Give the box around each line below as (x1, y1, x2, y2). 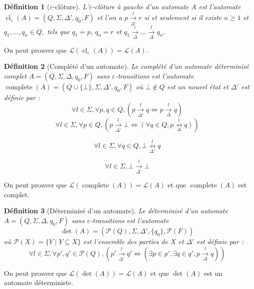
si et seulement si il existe (144, 12, 222, 22)
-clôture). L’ (52, 1, 89, 11)
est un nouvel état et (167, 82, 229, 92)
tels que (47, 26, 70, 36)
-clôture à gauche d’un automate (92, 1, 189, 11)
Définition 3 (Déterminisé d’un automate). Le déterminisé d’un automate (4, 206, 228, 216)
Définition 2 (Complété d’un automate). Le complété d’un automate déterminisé (4, 61, 249, 71)
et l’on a (97, 12, 122, 22)
